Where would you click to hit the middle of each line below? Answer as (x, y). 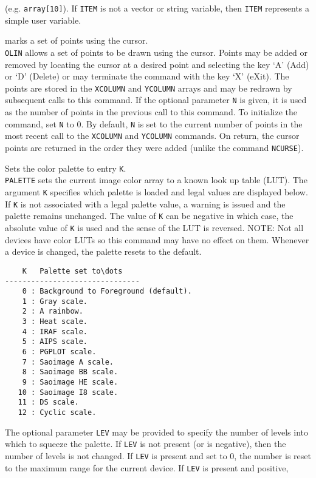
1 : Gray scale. (55, 301)
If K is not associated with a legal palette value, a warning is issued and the (145, 204)
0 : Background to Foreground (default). (107, 291)
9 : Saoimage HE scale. (70, 382)
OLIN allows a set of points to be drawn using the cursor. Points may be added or (156, 52)
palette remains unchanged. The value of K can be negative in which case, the (149, 216)
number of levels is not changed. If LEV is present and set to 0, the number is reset (158, 455)
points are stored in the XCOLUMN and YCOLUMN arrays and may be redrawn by (149, 88)
